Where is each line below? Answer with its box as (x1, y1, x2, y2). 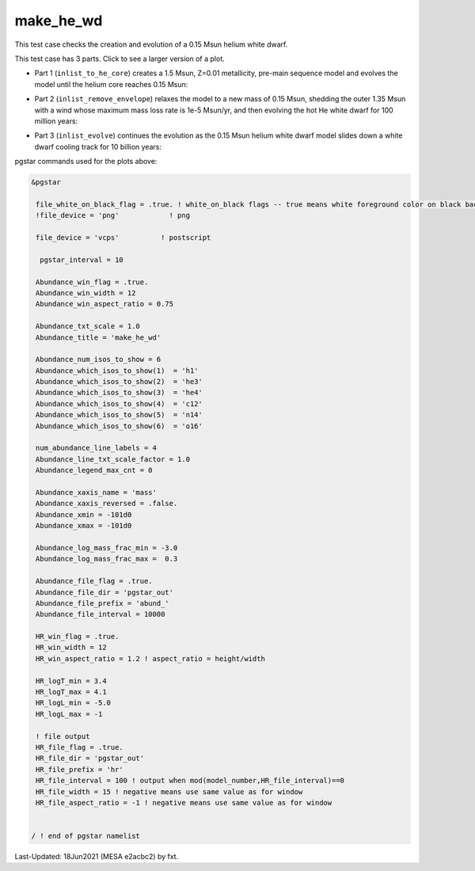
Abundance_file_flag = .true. (36, 576, 154, 586)
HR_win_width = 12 (36, 643, 107, 652)
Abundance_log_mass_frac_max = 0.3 (36, 554, 178, 564)
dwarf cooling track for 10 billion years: (34, 142, 162, 151)
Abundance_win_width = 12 (36, 288, 136, 297)
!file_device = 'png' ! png (36, 211, 190, 220)
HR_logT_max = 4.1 (36, 687, 107, 697)
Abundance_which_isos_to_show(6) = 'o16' (36, 421, 203, 431)
